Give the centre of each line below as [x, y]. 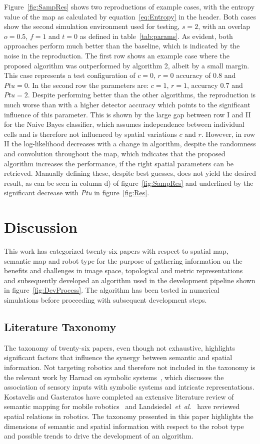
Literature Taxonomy [60, 326]
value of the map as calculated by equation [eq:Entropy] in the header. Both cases [130, 16]
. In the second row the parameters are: [88, 85]
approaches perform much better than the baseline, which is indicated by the [122, 46]
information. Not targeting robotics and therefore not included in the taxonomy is [130, 367]
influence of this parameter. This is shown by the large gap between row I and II [127, 114]
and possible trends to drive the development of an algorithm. [99, 436]
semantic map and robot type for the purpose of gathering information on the [123, 260]
